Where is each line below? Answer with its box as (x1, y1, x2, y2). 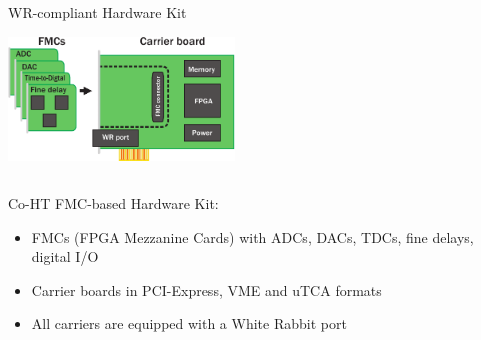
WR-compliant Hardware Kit (8, 2, 187, 22)
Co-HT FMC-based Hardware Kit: (8, 192, 219, 213)
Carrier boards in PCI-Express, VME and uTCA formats (31, 279, 382, 300)
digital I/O (31, 246, 99, 267)
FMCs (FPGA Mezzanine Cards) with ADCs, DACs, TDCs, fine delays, (31, 226, 474, 247)
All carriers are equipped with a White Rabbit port (31, 313, 347, 334)
